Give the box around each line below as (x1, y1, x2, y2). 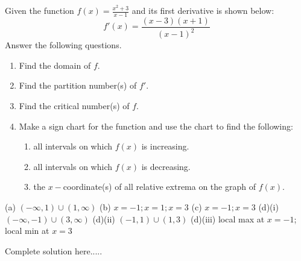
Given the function (5, 4, 74, 16)
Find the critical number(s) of (19, 99, 130, 112)
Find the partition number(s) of (19, 79, 137, 92)
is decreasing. (141, 160, 191, 172)
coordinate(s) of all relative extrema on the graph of (63, 180, 256, 193)
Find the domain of (19, 58, 91, 71)
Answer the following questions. (5, 39, 122, 51)
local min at (5, 224, 49, 237)
